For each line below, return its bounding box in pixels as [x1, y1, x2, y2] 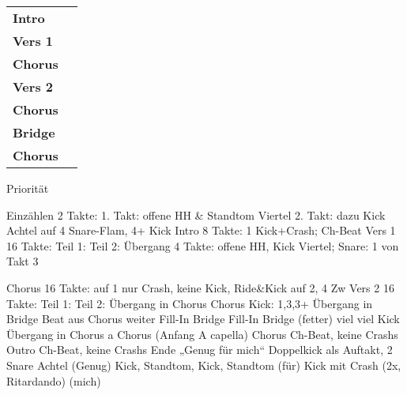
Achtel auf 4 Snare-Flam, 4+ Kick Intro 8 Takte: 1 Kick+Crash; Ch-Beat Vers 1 [6, 222, 396, 239]
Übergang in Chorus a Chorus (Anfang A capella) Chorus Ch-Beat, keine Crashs [6, 325, 398, 342]
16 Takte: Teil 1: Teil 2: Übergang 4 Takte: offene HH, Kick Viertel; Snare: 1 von [6, 237, 399, 254]
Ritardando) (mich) [6, 372, 101, 389]
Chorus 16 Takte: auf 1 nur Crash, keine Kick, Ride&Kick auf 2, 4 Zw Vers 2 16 [6, 279, 394, 295]
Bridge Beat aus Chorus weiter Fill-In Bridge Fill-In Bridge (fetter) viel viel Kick [6, 310, 400, 327]
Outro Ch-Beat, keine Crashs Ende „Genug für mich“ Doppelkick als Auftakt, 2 [6, 341, 393, 358]
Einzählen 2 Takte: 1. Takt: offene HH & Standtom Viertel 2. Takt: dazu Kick [6, 206, 386, 223]
